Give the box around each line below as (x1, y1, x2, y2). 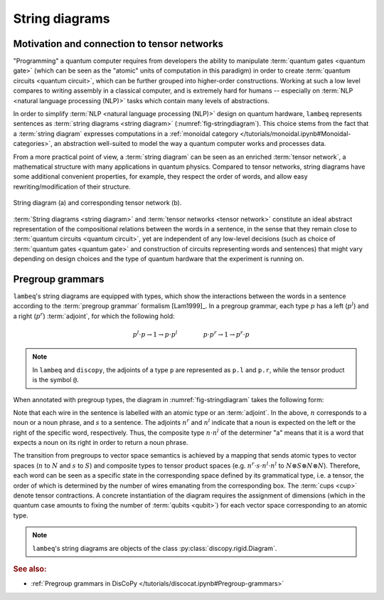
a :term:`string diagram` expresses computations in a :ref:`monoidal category (13, 129, 238, 138)
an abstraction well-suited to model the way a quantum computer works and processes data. (53, 140, 326, 148)
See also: (13, 564, 47, 574)
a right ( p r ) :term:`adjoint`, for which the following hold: (13, 311, 175, 320)
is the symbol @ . (32, 376, 79, 384)
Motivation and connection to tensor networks (13, 38, 224, 50)
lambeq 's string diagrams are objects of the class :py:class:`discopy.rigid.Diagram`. (32, 544, 277, 552)
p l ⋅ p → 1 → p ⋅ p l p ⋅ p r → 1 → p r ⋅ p (132, 330, 250, 338)
